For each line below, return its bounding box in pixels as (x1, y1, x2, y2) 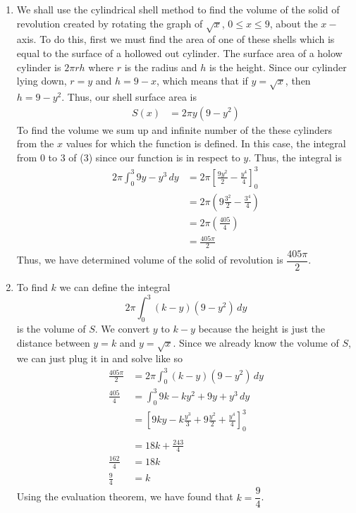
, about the (269, 16, 318, 30)
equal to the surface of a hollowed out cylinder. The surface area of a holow (16, 45, 343, 60)
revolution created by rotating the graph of (16, 16, 203, 30)
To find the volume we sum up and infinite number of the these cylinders (16, 122, 332, 137)
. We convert (94, 321, 150, 336)
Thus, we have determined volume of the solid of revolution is (16, 252, 283, 267)
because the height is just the (198, 321, 325, 336)
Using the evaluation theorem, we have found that (16, 489, 233, 504)
